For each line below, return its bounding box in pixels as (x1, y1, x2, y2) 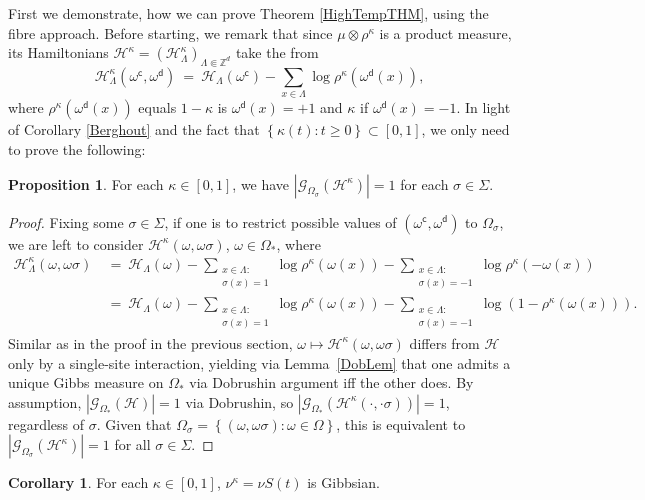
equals (138, 97, 177, 118)
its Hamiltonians (8, 42, 109, 63)
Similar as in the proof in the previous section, (8, 332, 293, 353)
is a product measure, (379, 22, 512, 43)
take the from (235, 42, 319, 63)
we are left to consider (8, 233, 144, 254)
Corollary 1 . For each (8, 472, 149, 493)
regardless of (8, 413, 85, 434)
